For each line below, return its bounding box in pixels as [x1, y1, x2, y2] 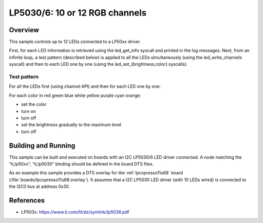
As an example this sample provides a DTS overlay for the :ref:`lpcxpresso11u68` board [9, 170, 183, 176]
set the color [21, 101, 47, 107]
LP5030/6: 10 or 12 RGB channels [9, 7, 147, 18]
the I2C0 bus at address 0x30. [9, 184, 70, 189]
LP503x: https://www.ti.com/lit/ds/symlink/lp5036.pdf [21, 209, 129, 215]
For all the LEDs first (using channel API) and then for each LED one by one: [9, 83, 161, 90]
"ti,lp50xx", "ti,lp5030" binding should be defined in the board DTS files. [9, 161, 154, 167]
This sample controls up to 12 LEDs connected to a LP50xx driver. [9, 39, 141, 45]
